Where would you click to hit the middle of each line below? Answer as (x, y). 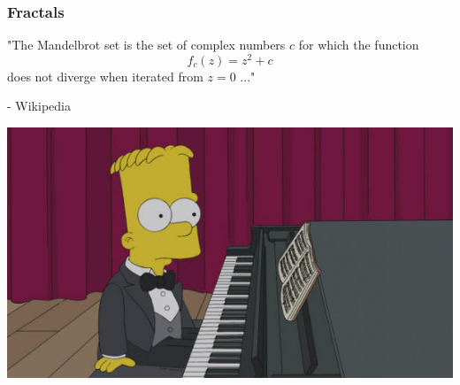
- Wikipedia (39, 106)
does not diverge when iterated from (105, 76)
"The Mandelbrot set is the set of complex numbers (146, 45)
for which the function (359, 45)
